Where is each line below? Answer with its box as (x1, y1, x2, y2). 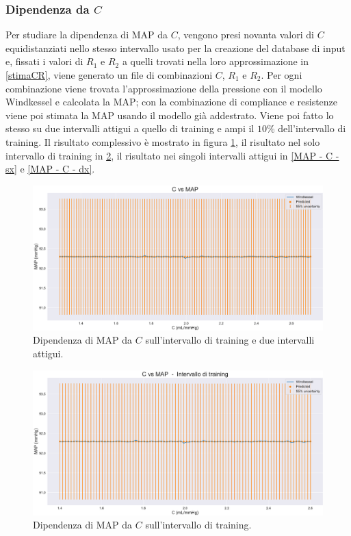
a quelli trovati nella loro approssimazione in (122, 54, 309, 68)
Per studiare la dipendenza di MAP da (5, 27, 168, 42)
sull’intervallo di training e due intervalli (145, 333, 315, 347)
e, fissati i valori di (5, 54, 83, 68)
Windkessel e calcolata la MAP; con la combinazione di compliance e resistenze (5, 94, 338, 109)
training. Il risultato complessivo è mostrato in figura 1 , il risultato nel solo (5, 134, 320, 149)
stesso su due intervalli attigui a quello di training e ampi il (5, 121, 255, 136)
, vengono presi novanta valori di (177, 27, 314, 42)
